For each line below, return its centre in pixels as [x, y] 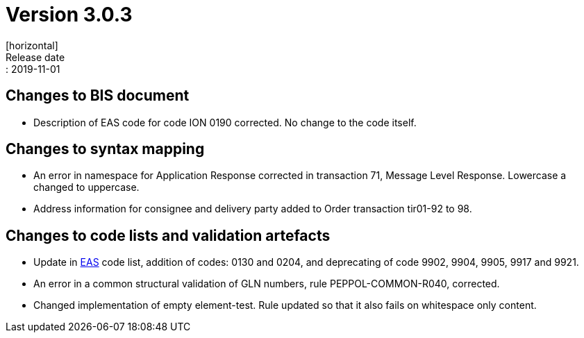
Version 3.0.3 [69, 15]
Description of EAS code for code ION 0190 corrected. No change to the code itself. [225, 122]
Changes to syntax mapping [105, 149]
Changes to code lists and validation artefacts [168, 235]
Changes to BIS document [98, 96]
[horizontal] [32, 45]
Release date [35, 57]
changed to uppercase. [86, 187]
